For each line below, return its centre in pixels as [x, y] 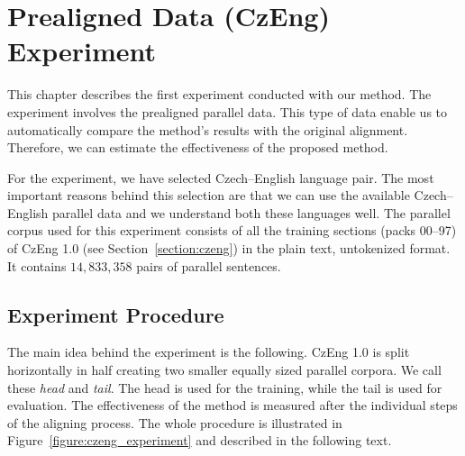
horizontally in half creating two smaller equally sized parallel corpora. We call [224, 370]
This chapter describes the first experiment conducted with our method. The [219, 94]
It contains [37, 265]
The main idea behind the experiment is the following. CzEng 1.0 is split [209, 352]
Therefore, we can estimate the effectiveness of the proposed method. [198, 147]
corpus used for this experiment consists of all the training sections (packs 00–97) [232, 230]
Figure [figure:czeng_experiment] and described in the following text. [200, 440]
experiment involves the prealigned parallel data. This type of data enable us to [228, 111]
